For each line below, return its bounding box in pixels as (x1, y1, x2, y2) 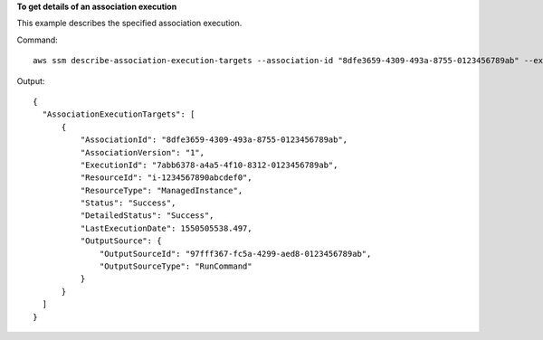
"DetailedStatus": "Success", (80, 211, 214, 221)
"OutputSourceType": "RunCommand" (100, 261, 252, 271)
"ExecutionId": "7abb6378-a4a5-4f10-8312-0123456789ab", (80, 159, 338, 170)
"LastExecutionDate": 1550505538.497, (80, 222, 252, 233)
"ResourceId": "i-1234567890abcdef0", (80, 173, 252, 183)
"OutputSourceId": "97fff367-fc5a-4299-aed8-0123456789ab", (100, 249, 372, 259)
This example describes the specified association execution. (16, 18, 243, 29)
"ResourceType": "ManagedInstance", (80, 185, 243, 195)
